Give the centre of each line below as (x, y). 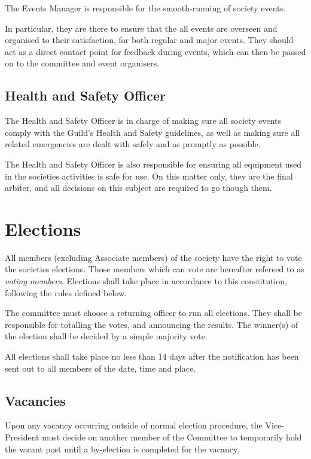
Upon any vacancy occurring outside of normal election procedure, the (134, 425)
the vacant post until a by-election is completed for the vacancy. (122, 449)
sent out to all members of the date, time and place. (100, 368)
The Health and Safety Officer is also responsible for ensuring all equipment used (153, 164)
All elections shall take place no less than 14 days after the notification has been (152, 356)
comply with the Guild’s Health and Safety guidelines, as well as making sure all (153, 132)
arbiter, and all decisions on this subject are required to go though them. (138, 188)
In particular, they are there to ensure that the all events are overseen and (141, 28)
